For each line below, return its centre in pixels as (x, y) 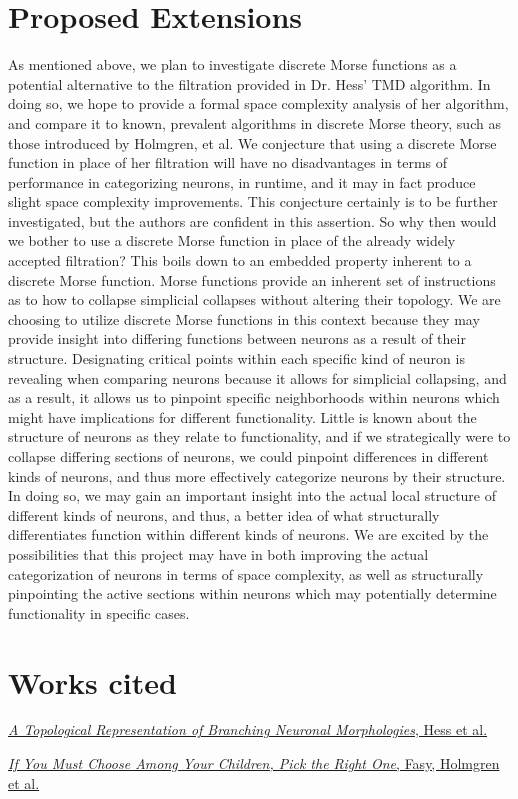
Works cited (92, 681)
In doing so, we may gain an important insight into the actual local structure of (252, 495)
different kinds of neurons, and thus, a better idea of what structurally (224, 514)
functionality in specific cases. (99, 612)
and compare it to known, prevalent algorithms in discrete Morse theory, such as (254, 122)
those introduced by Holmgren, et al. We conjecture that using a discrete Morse (252, 142)
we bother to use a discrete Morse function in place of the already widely (232, 240)
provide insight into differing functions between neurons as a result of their (237, 338)
